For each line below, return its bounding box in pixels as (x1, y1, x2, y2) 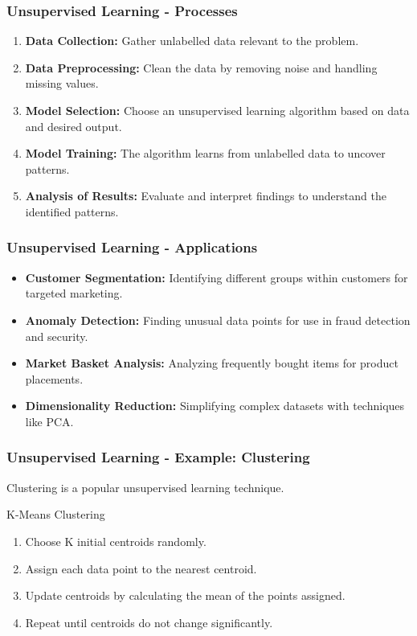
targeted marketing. (25, 285, 123, 302)
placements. (25, 370, 84, 387)
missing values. (25, 75, 99, 92)
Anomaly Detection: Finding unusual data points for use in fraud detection (25, 311, 411, 328)
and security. (25, 327, 88, 344)
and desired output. (25, 117, 122, 134)
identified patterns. (25, 203, 119, 220)
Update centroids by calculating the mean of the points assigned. (25, 587, 345, 604)
